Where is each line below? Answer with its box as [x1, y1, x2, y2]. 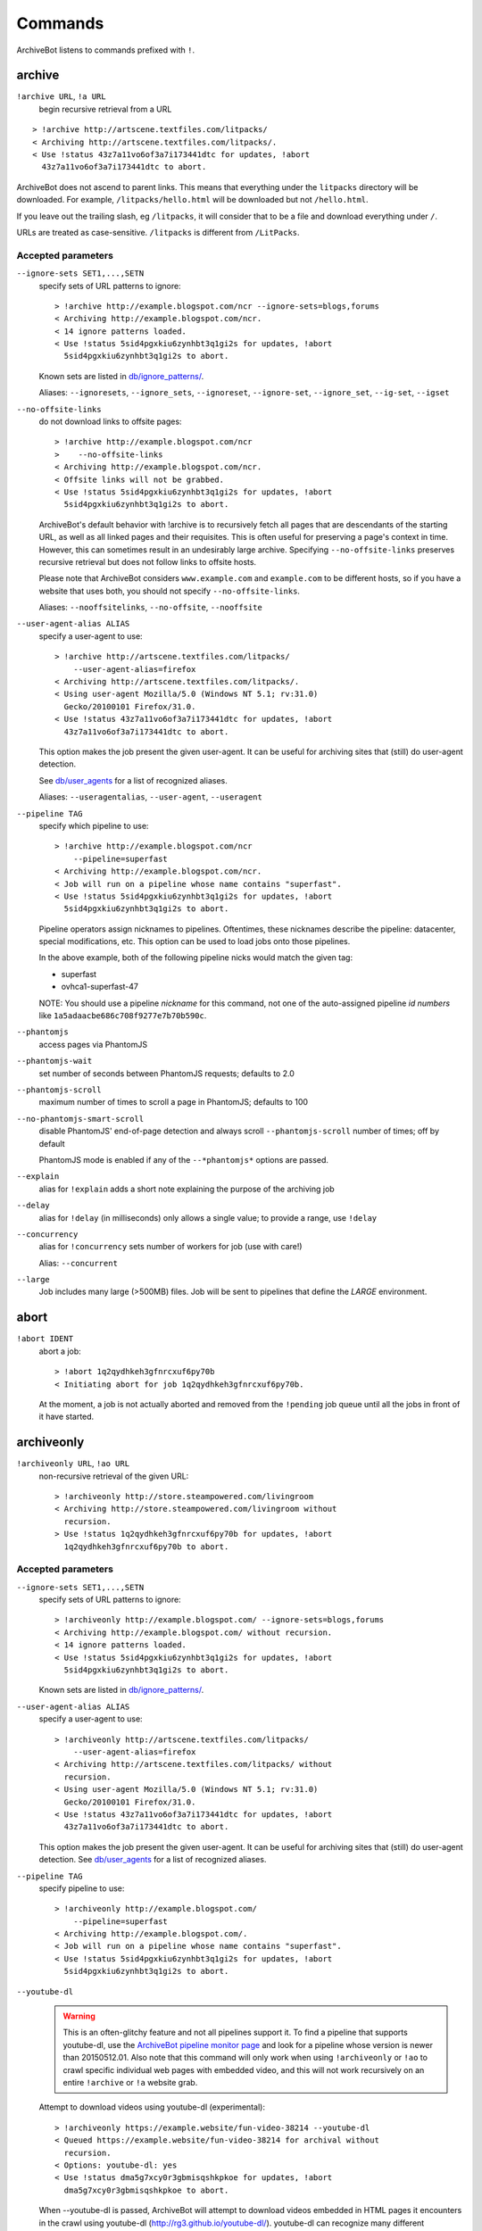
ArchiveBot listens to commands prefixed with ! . [16, 45, 195, 55]
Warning [62, 2011, 96, 2021]
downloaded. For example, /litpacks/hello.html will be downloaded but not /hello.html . [16, 195, 370, 205]
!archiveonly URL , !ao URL [16, 1458, 129, 1469]
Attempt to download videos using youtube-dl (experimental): [38, 2102, 265, 2112]
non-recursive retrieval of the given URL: [38, 1471, 189, 1481]
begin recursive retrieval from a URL [38, 104, 172, 114]
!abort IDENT [16, 1334, 74, 1344]
